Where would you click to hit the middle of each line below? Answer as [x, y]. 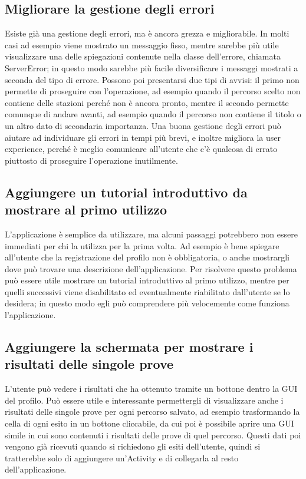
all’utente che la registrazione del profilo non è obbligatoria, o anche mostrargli [147, 257]
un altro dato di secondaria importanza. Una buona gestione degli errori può [143, 125]
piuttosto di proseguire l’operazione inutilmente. [91, 160]
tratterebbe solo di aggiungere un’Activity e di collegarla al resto [122, 457]
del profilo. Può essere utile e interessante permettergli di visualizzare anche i [144, 400]
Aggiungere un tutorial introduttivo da [126, 192]
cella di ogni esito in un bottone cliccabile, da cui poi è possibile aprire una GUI [149, 423]
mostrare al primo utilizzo [86, 209]
